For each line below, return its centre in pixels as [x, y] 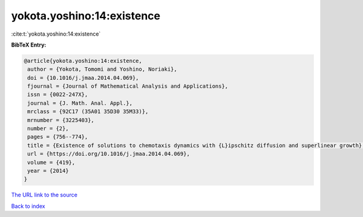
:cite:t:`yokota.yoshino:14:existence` [56, 34]
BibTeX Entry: [29, 45]
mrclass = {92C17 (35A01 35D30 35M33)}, [88, 112]
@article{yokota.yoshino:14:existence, [83, 61]
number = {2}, [48, 129]
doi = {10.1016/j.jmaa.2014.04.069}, [83, 78]
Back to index [28, 206]
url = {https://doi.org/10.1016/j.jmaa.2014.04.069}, [109, 154]
